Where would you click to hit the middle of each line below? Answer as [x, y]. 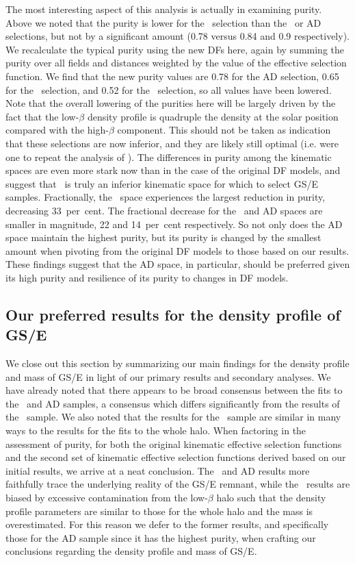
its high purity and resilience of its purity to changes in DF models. [147, 277]
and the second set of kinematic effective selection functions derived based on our [176, 457]
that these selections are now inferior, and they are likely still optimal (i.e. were [172, 143]
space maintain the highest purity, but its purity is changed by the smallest [163, 237]
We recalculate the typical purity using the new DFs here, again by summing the [175, 49]
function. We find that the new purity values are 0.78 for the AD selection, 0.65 [172, 76]
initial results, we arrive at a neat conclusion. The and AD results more [158, 470]
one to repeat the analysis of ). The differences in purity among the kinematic [169, 157]
